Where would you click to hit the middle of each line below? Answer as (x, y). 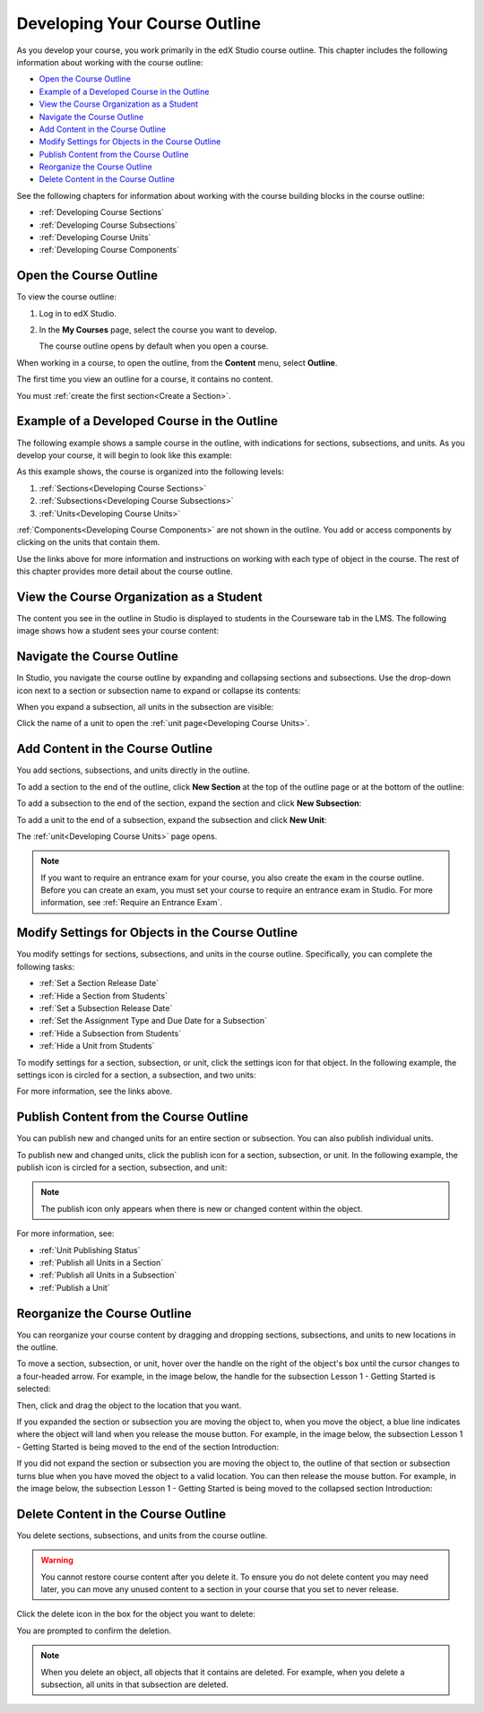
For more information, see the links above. (95, 1091)
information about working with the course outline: (110, 62)
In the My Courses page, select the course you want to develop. (158, 330)
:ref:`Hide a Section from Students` (103, 996)
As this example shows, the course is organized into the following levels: (150, 472)
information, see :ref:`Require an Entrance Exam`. (132, 903)
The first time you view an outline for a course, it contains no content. (145, 379)
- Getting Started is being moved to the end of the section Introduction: (148, 1447)
